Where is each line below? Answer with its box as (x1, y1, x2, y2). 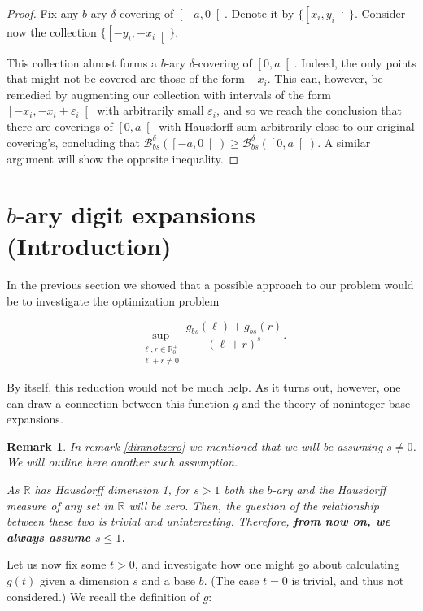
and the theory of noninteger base (242, 394, 411, 411)
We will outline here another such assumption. (7, 453, 238, 470)
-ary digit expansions (16, 197, 256, 231)
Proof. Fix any (7, 5, 79, 21)
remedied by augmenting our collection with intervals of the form (7, 85, 331, 102)
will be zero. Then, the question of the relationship (129, 496, 379, 513)
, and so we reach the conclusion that (216, 102, 403, 119)
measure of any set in (7, 496, 114, 513)
